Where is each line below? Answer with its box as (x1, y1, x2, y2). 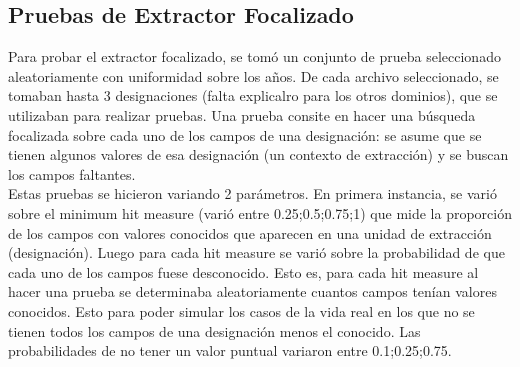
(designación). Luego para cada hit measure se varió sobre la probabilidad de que (8, 242, 505, 263)
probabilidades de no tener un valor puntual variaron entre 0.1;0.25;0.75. (8, 340, 452, 361)
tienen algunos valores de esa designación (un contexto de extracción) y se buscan (8, 144, 509, 165)
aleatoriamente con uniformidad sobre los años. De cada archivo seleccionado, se (8, 65, 499, 86)
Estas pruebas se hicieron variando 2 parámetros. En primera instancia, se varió (8, 183, 497, 204)
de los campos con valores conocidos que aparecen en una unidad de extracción (8, 222, 492, 243)
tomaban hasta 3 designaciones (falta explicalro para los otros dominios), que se (8, 85, 498, 106)
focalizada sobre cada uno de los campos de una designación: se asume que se (8, 124, 482, 145)
